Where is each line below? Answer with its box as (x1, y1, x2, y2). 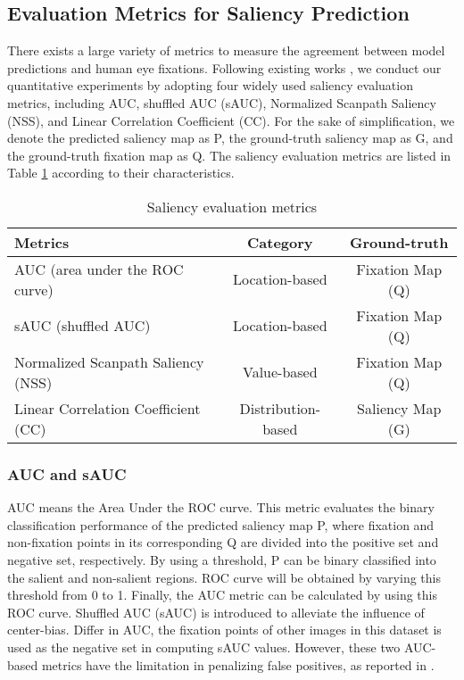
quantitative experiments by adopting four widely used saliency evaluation (7, 76, 413, 95)
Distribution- (239, 397, 321, 419)
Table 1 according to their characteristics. (7, 163, 235, 182)
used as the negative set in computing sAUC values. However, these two (7, 637, 401, 656)
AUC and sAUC (7, 462, 127, 485)
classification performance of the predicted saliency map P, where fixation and (7, 515, 435, 534)
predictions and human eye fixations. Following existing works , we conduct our (7, 58, 442, 77)
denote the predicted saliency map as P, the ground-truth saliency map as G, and (7, 129, 453, 147)
